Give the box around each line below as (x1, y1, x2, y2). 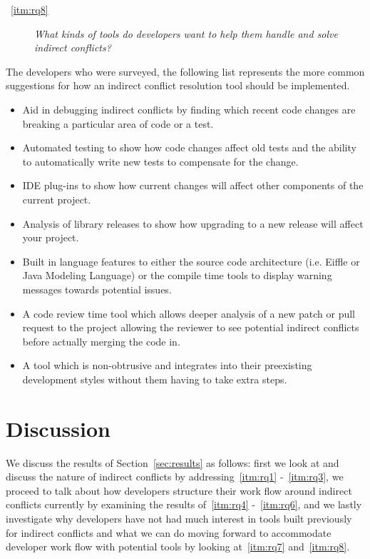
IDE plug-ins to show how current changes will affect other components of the (22, 178, 364, 193)
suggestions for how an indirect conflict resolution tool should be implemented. (6, 78, 350, 93)
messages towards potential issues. (22, 281, 172, 296)
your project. (22, 230, 79, 245)
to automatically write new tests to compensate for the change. (22, 153, 299, 168)
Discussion (6, 413, 111, 443)
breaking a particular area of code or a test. (22, 116, 214, 131)
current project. (22, 191, 91, 206)
